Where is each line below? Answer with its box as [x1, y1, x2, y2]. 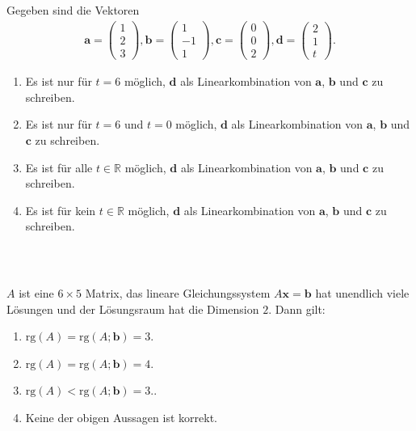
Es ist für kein [25, 201, 96, 218]
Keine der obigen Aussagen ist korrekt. [25, 408, 217, 425]
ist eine [19, 284, 54, 301]
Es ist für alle [25, 158, 93, 175]
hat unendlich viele [315, 284, 410, 301]
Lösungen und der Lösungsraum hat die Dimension [6, 300, 259, 317]
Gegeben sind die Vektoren [6, 2, 140, 19]
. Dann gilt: [268, 300, 326, 317]
